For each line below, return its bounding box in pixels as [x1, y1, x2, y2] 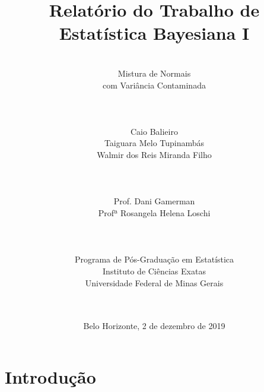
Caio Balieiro [131, 125, 178, 137]
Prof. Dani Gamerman [113, 195, 195, 207]
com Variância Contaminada [103, 78, 206, 91]
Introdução [5, 364, 96, 388]
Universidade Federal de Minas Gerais [85, 276, 224, 289]
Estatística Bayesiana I [59, 21, 250, 45]
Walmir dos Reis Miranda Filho [97, 148, 212, 161]
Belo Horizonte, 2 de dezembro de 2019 [83, 320, 225, 332]
